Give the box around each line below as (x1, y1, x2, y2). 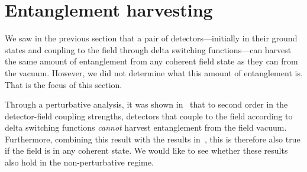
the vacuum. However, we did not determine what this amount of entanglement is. (5, 66, 303, 79)
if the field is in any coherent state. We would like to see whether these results (5, 144, 288, 157)
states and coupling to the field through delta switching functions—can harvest (5, 43, 292, 56)
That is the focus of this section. (5, 78, 122, 90)
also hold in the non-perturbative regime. (5, 156, 154, 168)
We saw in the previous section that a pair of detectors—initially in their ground (5, 32, 298, 44)
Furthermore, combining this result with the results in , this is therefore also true (5, 132, 300, 145)
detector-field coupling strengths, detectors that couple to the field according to (5, 109, 293, 122)
